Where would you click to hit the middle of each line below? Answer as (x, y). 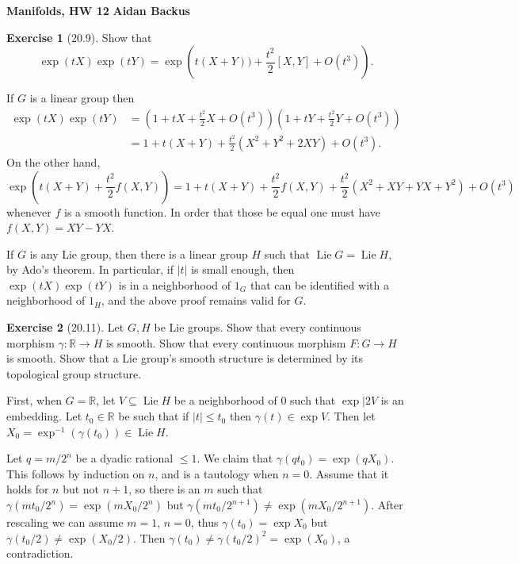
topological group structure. (74, 373)
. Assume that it (349, 473)
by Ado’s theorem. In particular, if (90, 269)
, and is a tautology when (217, 473)
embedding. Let (44, 416)
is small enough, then (243, 269)
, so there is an (164, 489)
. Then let (351, 416)
